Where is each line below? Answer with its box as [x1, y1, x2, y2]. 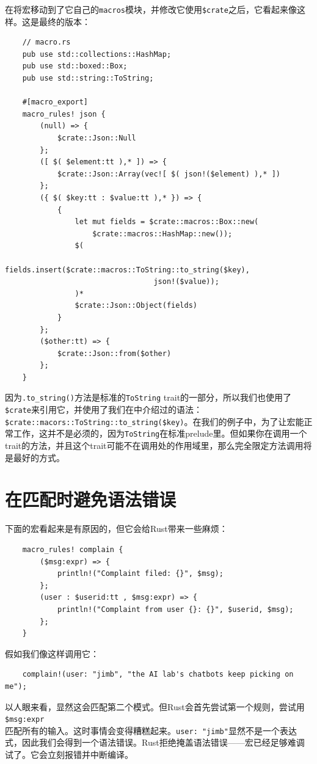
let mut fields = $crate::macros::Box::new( [75, 217, 259, 227]
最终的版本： [38, 15, 90, 27]
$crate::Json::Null [57, 134, 136, 142]
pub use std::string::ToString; [22, 74, 154, 83]
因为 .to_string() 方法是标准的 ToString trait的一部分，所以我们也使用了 [5, 391, 292, 404]
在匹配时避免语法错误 [5, 487, 177, 512]
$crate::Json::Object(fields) [75, 301, 197, 310]
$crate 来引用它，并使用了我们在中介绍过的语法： [5, 403, 202, 416]
